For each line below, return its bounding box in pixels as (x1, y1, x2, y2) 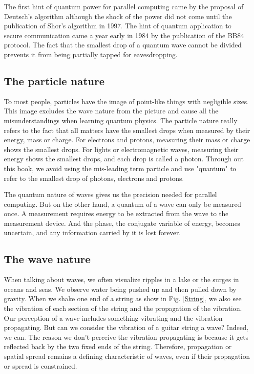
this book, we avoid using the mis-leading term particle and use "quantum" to (4, 163, 236, 173)
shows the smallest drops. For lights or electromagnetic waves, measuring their (4, 144, 239, 154)
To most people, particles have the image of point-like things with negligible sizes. (4, 96, 249, 106)
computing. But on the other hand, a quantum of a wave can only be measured (4, 198, 241, 209)
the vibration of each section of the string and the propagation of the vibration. (4, 303, 242, 313)
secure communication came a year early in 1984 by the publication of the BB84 (4, 30, 244, 40)
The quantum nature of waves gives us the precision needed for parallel (4, 189, 217, 199)
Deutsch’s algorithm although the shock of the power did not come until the (4, 11, 232, 21)
